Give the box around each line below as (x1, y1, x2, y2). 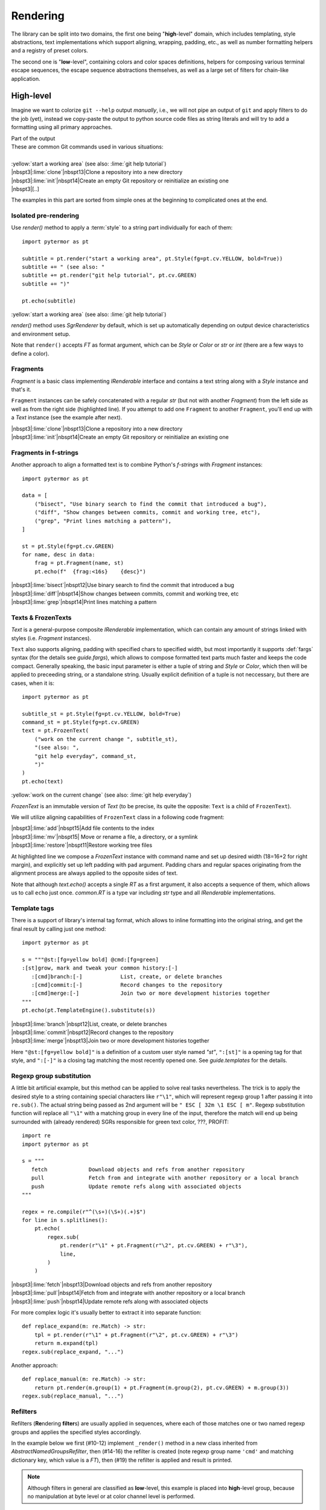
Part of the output (11, 135, 56, 142)
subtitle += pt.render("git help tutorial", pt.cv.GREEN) (22, 272, 197, 279)
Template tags (11, 904, 54, 912)
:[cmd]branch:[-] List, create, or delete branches (31, 973, 223, 980)
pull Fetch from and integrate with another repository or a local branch (31, 1175, 299, 1181)
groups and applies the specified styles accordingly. (11, 1428, 141, 1436)
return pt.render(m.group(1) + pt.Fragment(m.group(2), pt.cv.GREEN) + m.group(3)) (34, 1384, 290, 1391)
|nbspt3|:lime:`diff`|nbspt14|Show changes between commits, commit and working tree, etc (11, 590, 239, 597)
